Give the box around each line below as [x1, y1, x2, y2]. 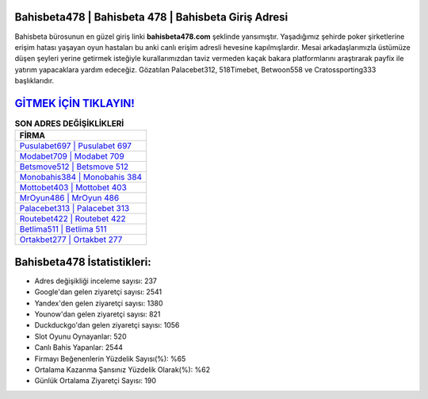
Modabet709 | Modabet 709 [19, 151, 124, 162]
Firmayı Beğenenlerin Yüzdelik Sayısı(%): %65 [34, 354, 186, 363]
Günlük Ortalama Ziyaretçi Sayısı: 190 [34, 376, 156, 386]
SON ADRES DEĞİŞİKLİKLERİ [14, 118, 124, 129]
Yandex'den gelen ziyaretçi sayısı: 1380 [34, 298, 163, 308]
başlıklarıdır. [14, 76, 55, 86]
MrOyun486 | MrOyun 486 [19, 193, 120, 204]
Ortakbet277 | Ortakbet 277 [19, 234, 123, 245]
